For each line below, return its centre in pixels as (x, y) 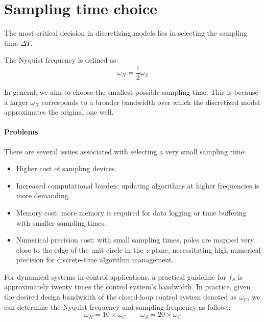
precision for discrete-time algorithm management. (95, 260)
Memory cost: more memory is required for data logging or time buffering (131, 212)
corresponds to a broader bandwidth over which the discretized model (151, 102)
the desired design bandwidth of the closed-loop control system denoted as (121, 297)
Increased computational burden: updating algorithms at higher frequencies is (138, 185)
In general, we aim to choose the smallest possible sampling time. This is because (131, 91)
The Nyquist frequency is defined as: (61, 60)
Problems (21, 132)
